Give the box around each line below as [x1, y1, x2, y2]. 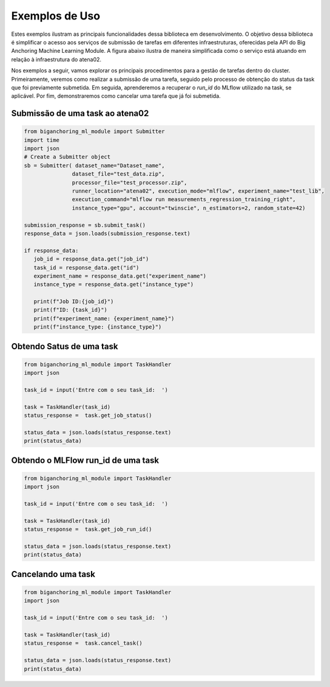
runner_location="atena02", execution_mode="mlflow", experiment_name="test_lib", [72, 188, 325, 194]
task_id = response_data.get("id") [33, 264, 140, 271]
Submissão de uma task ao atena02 [11, 108, 149, 118]
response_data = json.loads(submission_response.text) [24, 230, 190, 237]
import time [24, 137, 60, 143]
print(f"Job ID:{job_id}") [33, 298, 114, 305]
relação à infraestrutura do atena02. [11, 55, 102, 63]
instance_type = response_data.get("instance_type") [33, 281, 194, 288]
